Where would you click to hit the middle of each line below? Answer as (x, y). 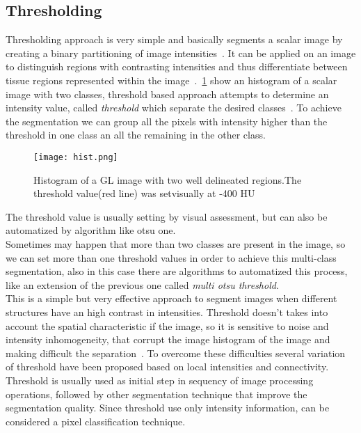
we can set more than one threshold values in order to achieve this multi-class (171, 257)
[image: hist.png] (76, 157)
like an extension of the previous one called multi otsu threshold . (142, 284)
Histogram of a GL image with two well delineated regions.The (168, 179)
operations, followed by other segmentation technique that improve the (157, 394)
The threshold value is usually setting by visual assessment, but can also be (167, 216)
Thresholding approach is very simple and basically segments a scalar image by (174, 39)
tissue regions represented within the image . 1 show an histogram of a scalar (171, 80)
